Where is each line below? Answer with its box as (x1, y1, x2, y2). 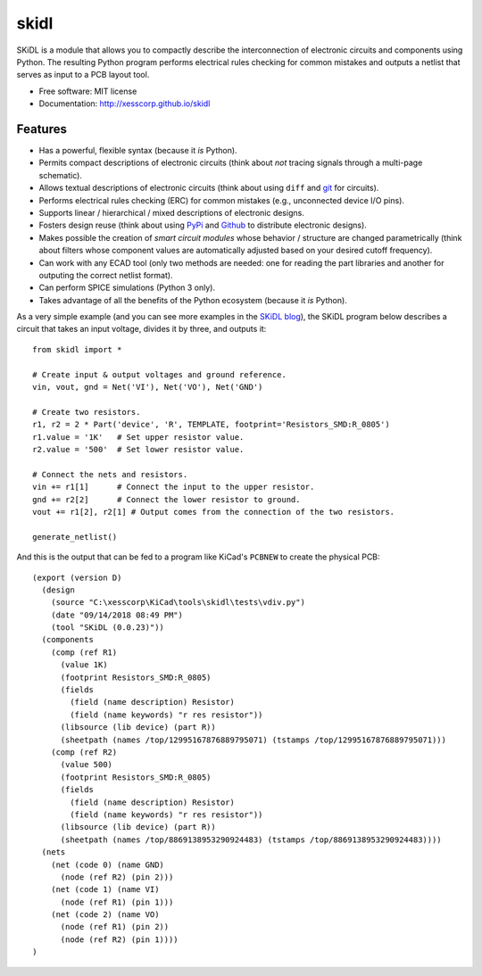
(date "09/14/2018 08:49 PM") (50, 609, 183, 620)
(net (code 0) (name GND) (50, 859, 165, 870)
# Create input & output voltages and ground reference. (32, 369, 287, 379)
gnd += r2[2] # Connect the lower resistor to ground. (32, 494, 301, 504)
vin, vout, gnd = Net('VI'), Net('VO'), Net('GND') (32, 382, 263, 393)
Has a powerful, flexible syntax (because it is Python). (38, 145, 237, 156)
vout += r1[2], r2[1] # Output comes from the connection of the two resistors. (32, 507, 395, 517)
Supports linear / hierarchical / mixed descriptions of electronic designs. (38, 207, 305, 218)
